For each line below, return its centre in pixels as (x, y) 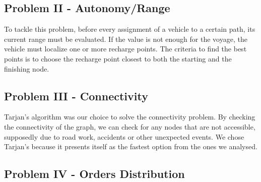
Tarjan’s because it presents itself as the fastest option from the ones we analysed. (131, 146)
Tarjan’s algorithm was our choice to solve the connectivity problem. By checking (130, 117)
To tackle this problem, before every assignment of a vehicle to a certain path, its (130, 29)
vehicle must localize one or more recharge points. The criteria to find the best (125, 49)
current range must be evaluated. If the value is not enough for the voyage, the (126, 39)
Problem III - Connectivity (76, 96)
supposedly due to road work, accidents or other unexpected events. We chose (124, 136)
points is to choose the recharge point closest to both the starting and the (118, 58)
